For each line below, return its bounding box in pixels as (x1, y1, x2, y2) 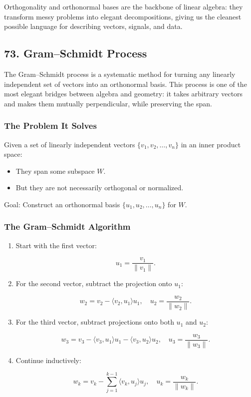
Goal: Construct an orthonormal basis (4, 199, 120, 209)
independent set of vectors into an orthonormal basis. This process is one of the (4, 78, 247, 89)
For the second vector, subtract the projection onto (15, 278, 172, 289)
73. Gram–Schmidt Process (4, 45, 147, 61)
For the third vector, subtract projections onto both (15, 317, 174, 327)
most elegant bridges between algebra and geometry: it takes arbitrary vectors (4, 88, 243, 99)
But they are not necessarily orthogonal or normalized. (15, 182, 184, 193)
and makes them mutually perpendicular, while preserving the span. (4, 98, 212, 108)
